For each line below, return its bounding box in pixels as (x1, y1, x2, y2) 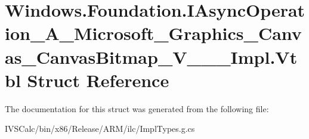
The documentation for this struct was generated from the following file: (5, 102, 269, 115)
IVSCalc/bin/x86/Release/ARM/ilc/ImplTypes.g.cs (5, 122, 195, 135)
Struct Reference (27, 67, 169, 92)
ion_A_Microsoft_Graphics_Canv (5, 21, 302, 45)
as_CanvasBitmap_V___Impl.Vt (5, 44, 298, 69)
